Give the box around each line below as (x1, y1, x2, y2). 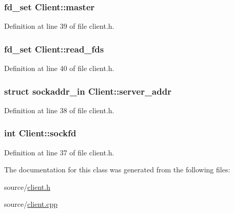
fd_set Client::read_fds (4, 42, 104, 55)
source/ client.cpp (4, 199, 57, 209)
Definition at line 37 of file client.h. (4, 147, 114, 157)
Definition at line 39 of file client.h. (4, 21, 114, 31)
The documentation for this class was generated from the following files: (4, 164, 230, 175)
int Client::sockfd (4, 127, 76, 139)
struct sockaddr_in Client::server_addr (4, 84, 171, 97)
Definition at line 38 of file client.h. (4, 104, 114, 115)
